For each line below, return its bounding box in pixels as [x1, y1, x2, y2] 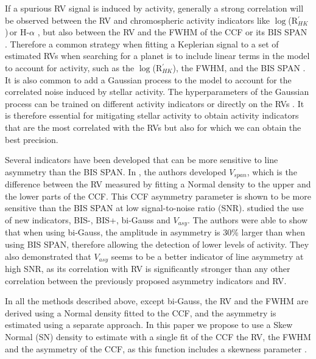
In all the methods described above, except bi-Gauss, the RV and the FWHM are [5, 295, 309, 307]
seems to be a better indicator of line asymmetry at [111, 249, 304, 262]
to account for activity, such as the [5, 61, 135, 74]
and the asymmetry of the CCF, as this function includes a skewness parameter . [5, 342, 307, 355]
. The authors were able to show [188, 213, 308, 226]
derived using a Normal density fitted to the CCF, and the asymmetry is [5, 306, 276, 319]
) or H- [5, 26, 30, 38]
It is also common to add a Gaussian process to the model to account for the [5, 73, 292, 86]
